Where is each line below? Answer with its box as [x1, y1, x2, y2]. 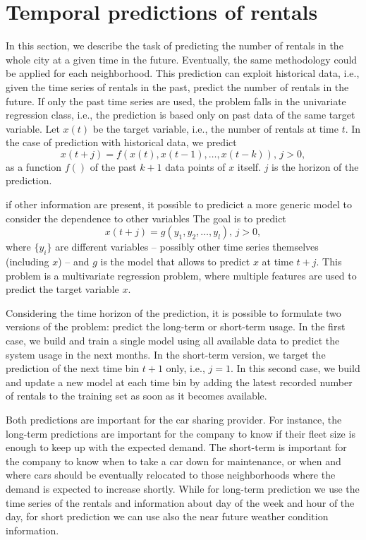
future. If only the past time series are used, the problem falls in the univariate [6, 93, 346, 108]
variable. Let [6, 121, 60, 136]
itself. [237, 159, 262, 174]
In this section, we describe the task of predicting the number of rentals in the [6, 38, 343, 53]
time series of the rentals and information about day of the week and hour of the [6, 495, 355, 510]
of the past [90, 159, 137, 174]
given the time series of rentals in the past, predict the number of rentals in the [6, 79, 349, 94]
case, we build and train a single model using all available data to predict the [6, 333, 340, 348]
